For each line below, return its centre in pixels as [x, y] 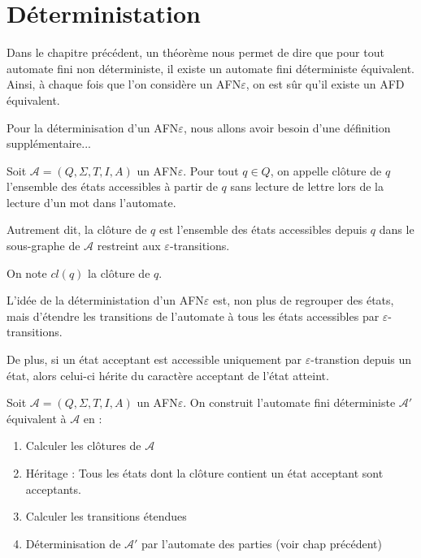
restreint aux [129, 246]
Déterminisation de [73, 543]
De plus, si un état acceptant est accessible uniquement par [154, 359]
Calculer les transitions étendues [106, 516]
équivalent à [37, 418]
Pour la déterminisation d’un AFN [93, 127]
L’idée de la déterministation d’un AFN [105, 300]
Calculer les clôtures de [83, 446]
